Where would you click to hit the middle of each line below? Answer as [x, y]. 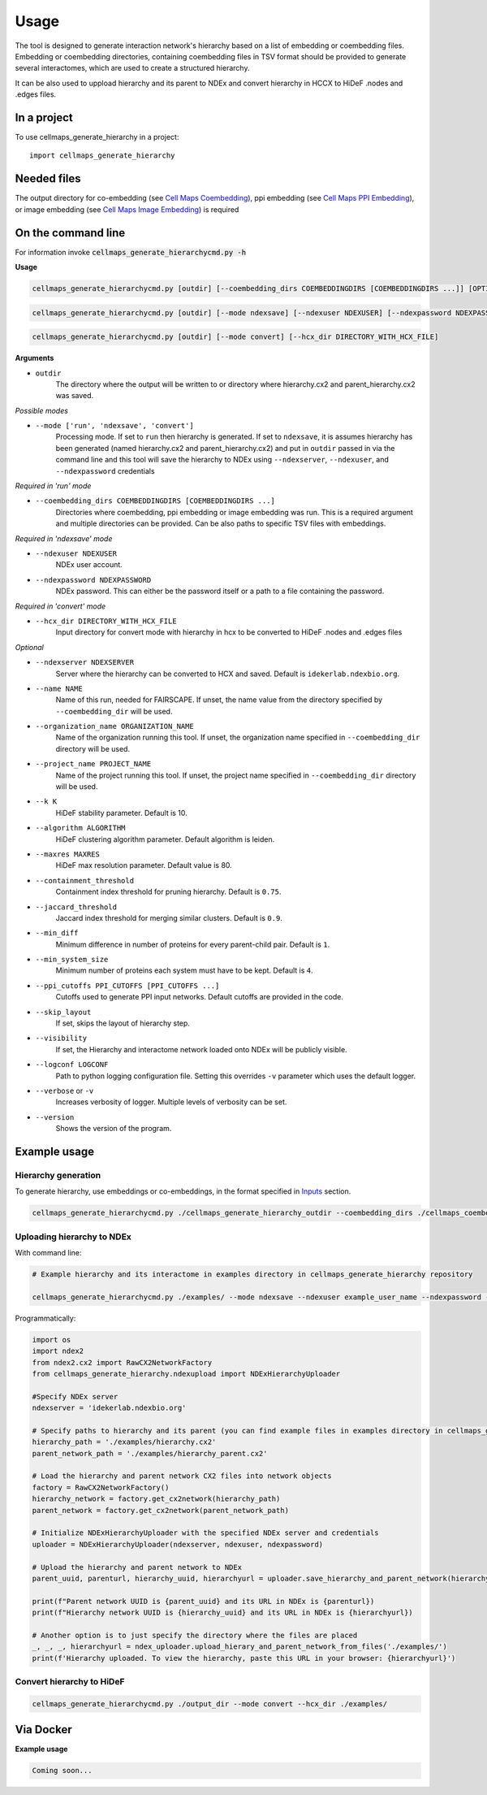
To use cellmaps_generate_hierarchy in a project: [97, 137]
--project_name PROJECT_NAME [93, 764]
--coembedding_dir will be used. [114, 711]
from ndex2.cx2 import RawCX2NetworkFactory [122, 1362]
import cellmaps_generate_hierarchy [102, 156]
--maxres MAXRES [68, 854]
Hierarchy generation [58, 1175]
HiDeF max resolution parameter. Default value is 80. [144, 865]
